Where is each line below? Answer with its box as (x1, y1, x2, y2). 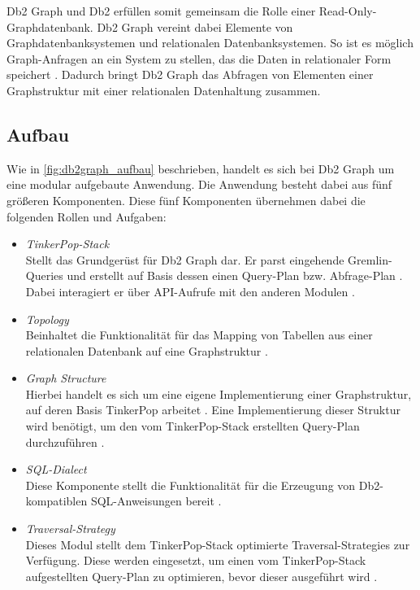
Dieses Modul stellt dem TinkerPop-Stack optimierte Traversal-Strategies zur (25, 535, 410, 553)
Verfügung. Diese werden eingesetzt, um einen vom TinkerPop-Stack (25, 552, 366, 569)
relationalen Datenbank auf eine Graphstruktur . (25, 342, 268, 359)
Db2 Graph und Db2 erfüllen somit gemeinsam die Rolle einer (6, 2, 316, 19)
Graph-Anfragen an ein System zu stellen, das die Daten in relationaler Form (6, 50, 392, 67)
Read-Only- (318, 2, 377, 19)
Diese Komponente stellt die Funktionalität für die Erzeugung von (25, 476, 356, 493)
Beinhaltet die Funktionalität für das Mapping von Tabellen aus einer (25, 326, 373, 343)
